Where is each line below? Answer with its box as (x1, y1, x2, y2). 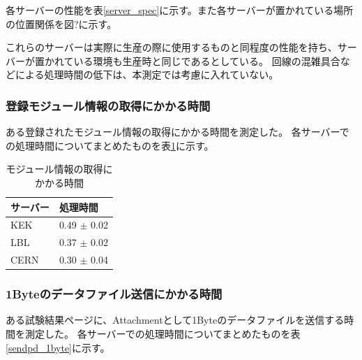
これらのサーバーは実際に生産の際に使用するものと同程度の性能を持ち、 (6, 40, 338, 55)
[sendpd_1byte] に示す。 (6, 340, 110, 354)
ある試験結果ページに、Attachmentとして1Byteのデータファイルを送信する (6, 312, 345, 327)
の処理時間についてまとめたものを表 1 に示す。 (6, 138, 214, 152)
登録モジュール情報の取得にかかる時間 (6, 96, 211, 114)
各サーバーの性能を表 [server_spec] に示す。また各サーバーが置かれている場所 (6, 3, 354, 17)
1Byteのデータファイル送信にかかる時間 (6, 285, 223, 303)
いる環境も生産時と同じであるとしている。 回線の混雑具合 (73, 53, 340, 68)
